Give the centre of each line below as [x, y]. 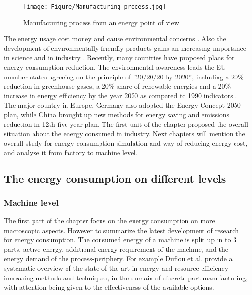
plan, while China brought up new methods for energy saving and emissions [117, 114]
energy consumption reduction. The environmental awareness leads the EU [115, 67]
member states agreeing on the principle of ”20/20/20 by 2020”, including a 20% [124, 76]
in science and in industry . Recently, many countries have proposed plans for [119, 57]
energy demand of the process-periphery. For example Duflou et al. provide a [118, 258]
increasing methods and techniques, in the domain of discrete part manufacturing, [126, 277]
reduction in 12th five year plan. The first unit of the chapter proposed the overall [126, 124]
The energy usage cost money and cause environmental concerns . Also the [115, 39]
